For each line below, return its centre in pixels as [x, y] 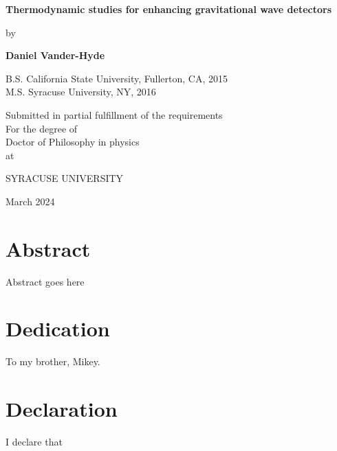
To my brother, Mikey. [53, 361]
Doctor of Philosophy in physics [73, 142]
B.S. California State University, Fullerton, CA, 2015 [117, 78]
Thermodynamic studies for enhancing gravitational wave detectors [168, 9]
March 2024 [30, 201]
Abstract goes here [45, 281]
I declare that [34, 442]
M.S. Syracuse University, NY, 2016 [81, 92]
